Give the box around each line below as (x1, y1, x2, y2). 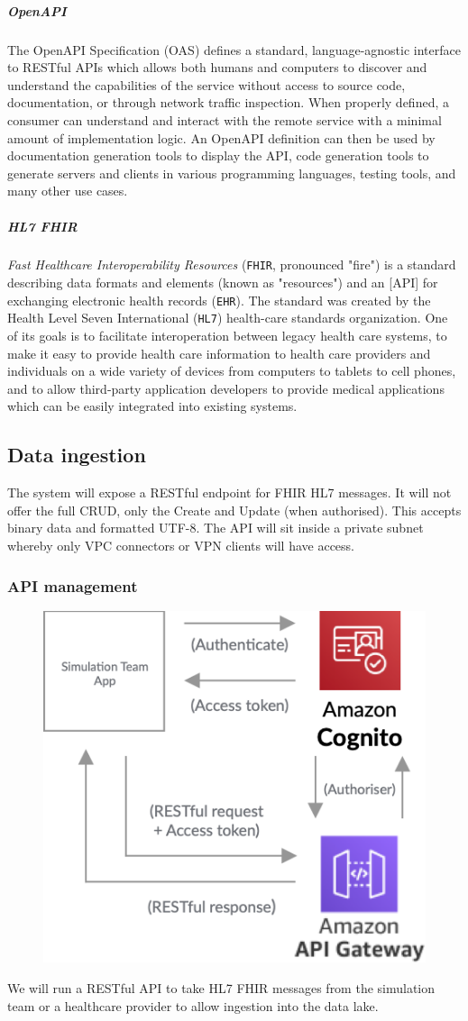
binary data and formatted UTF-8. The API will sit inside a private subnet (7, 518, 424, 537)
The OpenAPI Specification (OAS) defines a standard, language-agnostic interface (7, 40, 461, 59)
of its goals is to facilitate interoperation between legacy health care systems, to (7, 326, 447, 345)
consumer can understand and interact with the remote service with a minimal (7, 110, 442, 129)
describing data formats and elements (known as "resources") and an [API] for (7, 273, 438, 292)
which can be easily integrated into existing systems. (7, 397, 298, 415)
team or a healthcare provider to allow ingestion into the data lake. (7, 996, 379, 1015)
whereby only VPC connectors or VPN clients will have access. (7, 535, 354, 554)
